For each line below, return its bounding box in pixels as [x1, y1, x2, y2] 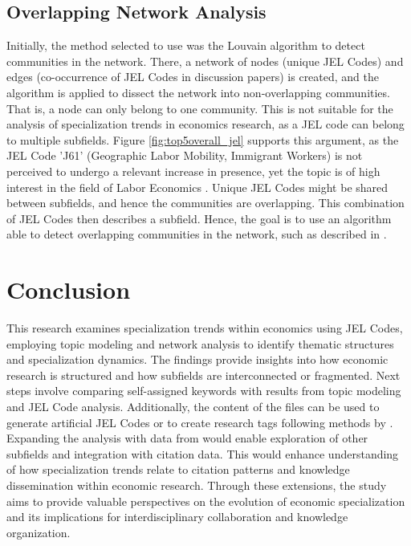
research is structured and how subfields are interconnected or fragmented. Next [6, 366, 401, 383]
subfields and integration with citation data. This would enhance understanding [6, 445, 399, 462]
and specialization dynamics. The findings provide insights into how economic [6, 351, 389, 368]
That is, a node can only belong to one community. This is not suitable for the [6, 100, 393, 116]
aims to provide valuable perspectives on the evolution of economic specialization [6, 492, 405, 509]
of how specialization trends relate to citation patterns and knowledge [6, 461, 350, 478]
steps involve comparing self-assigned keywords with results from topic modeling [6, 382, 401, 399]
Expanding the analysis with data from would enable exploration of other [6, 430, 368, 446]
